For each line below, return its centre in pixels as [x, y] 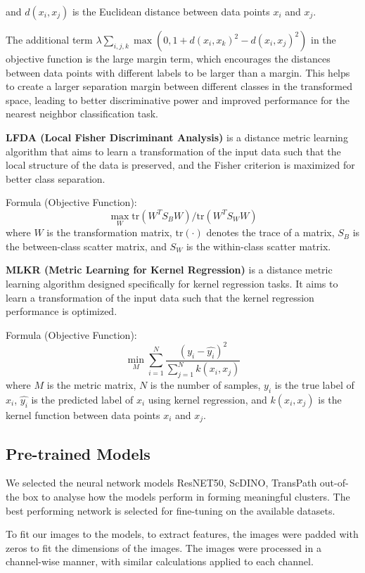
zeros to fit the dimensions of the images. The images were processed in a [164, 547]
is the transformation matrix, [109, 232]
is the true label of [314, 384]
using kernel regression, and [207, 399]
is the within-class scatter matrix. [258, 246]
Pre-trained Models [78, 453]
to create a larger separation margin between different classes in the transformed [179, 86]
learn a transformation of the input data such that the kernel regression [160, 297]
